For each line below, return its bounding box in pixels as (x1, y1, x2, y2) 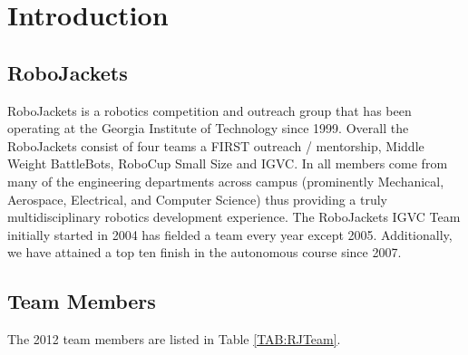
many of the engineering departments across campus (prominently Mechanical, (7, 171, 444, 190)
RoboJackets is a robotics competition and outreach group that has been (7, 101, 412, 120)
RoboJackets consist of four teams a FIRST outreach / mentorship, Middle (7, 136, 424, 155)
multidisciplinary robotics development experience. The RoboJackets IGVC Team (7, 207, 461, 226)
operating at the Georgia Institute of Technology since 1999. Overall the (7, 119, 409, 138)
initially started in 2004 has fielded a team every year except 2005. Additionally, (7, 225, 453, 244)
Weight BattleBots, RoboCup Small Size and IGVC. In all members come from (7, 154, 448, 173)
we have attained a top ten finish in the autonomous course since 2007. (7, 243, 402, 262)
